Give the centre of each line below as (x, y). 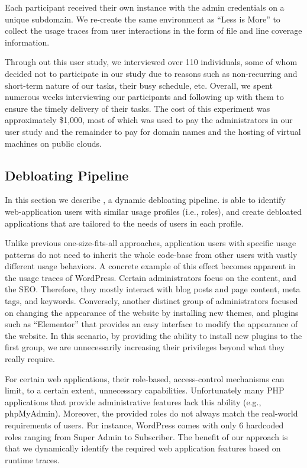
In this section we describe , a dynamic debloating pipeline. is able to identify (145, 200)
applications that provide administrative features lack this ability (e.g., (133, 401)
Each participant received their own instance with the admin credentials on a (145, 7)
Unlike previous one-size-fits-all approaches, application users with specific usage (151, 243)
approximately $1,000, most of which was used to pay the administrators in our (149, 120)
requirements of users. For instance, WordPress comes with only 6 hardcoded (144, 425)
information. (27, 42)
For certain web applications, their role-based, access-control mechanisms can (145, 378)
